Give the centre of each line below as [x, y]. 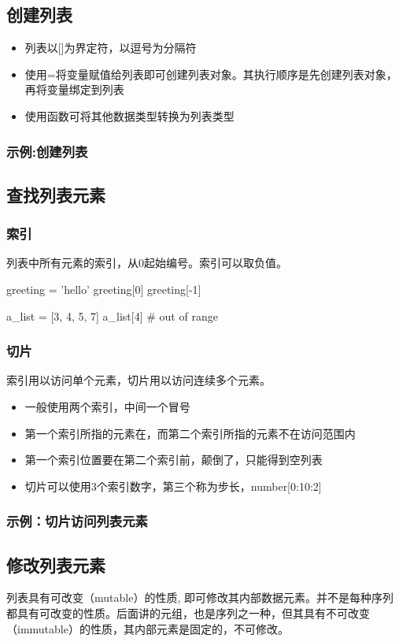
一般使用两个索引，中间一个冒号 [107, 407]
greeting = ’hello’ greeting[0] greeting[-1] [104, 289]
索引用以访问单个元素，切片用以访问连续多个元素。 [139, 380]
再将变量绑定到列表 [74, 89]
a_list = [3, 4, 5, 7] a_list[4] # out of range [112, 315]
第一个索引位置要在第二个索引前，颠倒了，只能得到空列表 [174, 460]
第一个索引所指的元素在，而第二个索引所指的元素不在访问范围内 [190, 433]
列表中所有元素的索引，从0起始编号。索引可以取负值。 [147, 263]
